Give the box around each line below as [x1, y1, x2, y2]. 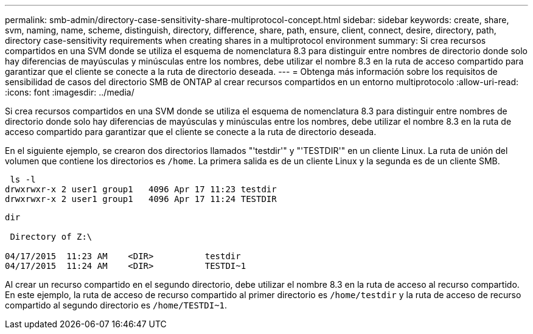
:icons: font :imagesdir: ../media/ [5, 87, 134, 97]
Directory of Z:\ [10, 232, 92, 242]
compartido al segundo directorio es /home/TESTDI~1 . [5, 300, 228, 310]
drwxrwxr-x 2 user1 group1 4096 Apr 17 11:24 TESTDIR [5, 194, 277, 204]
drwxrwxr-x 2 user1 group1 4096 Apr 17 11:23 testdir [5, 184, 277, 194]
